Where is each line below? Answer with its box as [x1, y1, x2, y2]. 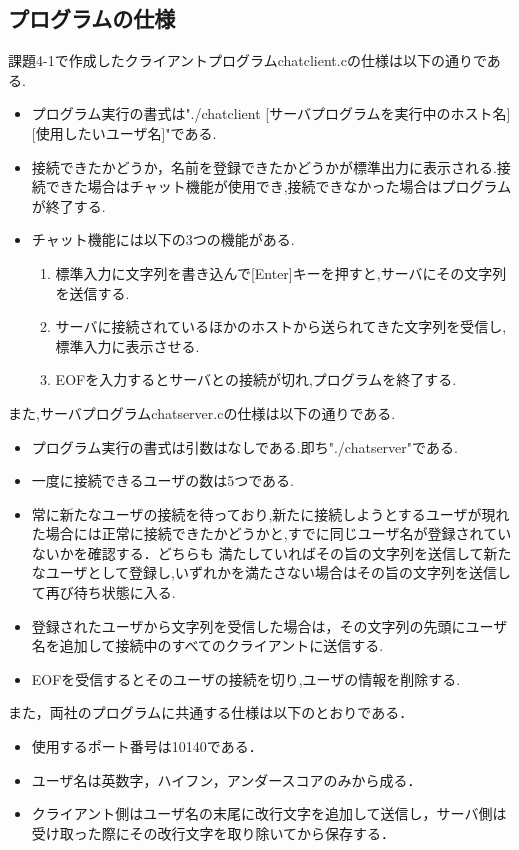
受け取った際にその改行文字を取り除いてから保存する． [31, 822, 396, 843]
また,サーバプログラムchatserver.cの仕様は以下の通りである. [8, 402, 396, 423]
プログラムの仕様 [8, 3, 176, 34]
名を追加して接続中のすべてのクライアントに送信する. [31, 635, 384, 656]
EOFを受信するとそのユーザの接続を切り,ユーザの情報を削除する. [31, 668, 461, 689]
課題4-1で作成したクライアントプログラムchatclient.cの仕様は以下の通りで [8, 50, 487, 71]
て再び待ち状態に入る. [31, 582, 176, 603]
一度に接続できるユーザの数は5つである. [31, 470, 294, 491]
